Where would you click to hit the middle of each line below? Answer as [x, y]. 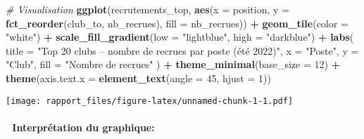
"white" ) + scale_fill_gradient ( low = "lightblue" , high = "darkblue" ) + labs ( [180, 37]
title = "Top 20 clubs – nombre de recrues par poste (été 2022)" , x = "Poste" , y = [182, 50]
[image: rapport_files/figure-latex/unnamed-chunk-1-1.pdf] [150, 101]
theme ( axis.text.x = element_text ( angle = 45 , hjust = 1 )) [138, 78]
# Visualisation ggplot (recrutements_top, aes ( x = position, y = [148, 9]
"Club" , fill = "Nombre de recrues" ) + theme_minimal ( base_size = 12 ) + [173, 64]
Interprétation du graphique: [83, 127]
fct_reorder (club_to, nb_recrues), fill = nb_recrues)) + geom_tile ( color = [177, 23]
